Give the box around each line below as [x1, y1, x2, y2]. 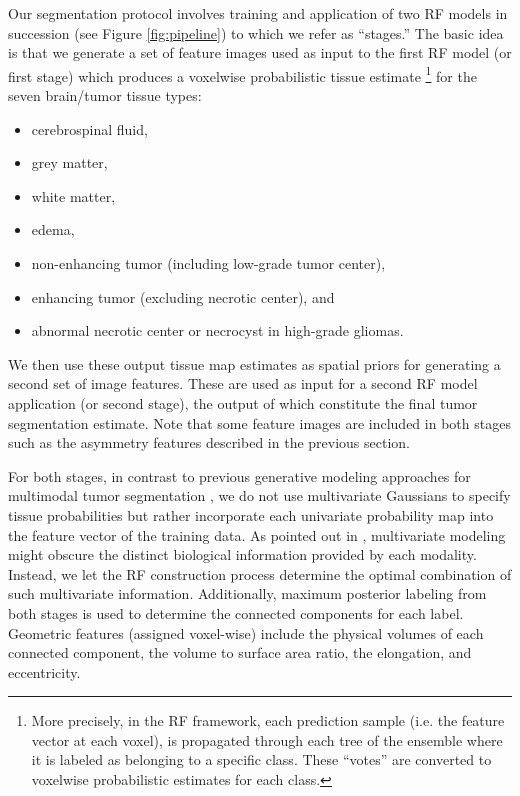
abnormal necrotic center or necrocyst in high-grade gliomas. [31, 320, 404, 341]
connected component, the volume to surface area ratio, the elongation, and [8, 642, 472, 663]
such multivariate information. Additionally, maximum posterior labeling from [8, 583, 487, 604]
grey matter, [31, 152, 108, 173]
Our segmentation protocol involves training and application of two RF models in [8, 3, 508, 23]
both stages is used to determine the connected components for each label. [8, 602, 464, 623]
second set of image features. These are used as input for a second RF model [8, 373, 478, 394]
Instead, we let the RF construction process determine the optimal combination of [8, 563, 512, 584]
